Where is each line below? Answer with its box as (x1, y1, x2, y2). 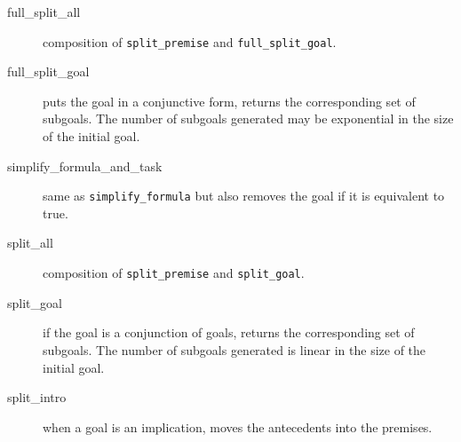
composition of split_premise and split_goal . (43, 264, 305, 282)
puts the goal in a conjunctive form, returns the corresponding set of (43, 91, 416, 110)
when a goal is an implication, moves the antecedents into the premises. (43, 417, 433, 436)
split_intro (7, 388, 67, 406)
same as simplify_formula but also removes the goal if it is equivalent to (43, 186, 445, 205)
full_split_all (7, 3, 81, 20)
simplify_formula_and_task (7, 156, 163, 175)
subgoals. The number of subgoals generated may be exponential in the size (43, 109, 454, 128)
